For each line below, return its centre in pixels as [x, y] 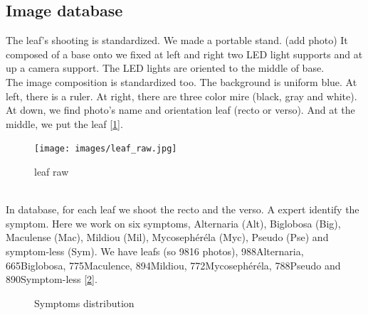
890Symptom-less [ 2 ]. [52, 279]
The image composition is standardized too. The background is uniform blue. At [182, 81]
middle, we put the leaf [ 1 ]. [64, 123]
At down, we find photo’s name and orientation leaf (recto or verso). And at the [180, 110]
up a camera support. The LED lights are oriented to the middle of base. [165, 68]
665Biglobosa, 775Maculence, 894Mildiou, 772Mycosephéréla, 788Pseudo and [173, 265]
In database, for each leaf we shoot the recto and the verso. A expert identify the [183, 209]
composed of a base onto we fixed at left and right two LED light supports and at [184, 54]
